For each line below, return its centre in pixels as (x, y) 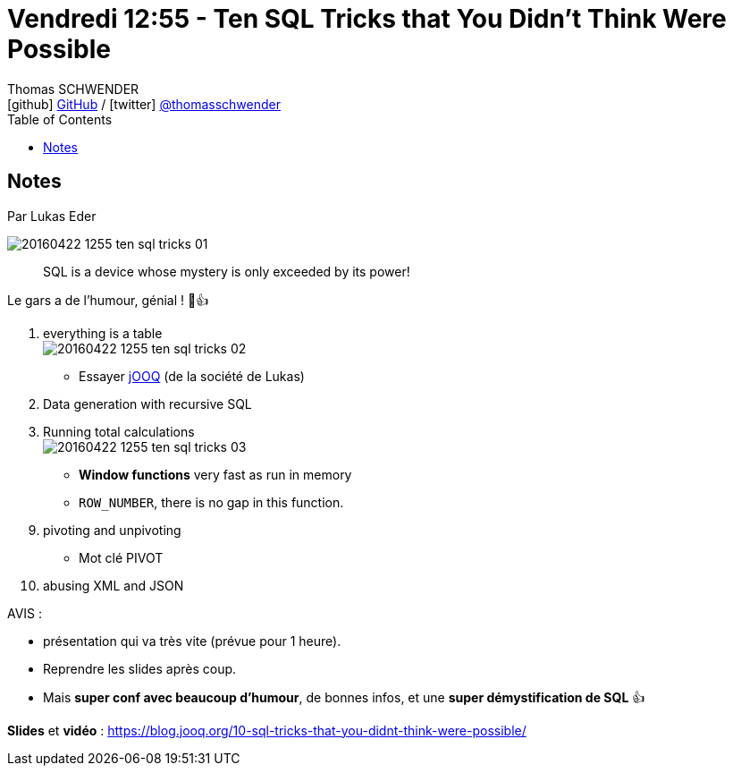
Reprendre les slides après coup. (140, 668)
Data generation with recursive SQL (147, 403)
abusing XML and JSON (114, 585)
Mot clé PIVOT (121, 557)
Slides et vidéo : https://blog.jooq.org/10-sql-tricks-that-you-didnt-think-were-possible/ (267, 730)
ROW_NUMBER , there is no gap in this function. (211, 502)
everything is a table (103, 333)
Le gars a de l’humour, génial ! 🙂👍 (108, 300)
